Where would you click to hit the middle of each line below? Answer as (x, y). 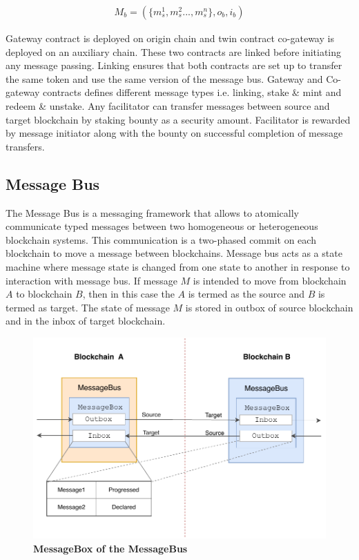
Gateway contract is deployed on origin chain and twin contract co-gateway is (170, 38)
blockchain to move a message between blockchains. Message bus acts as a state (174, 253)
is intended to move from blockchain (270, 280)
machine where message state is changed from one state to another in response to (178, 266)
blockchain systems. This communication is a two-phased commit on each (161, 239)
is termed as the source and (246, 294)
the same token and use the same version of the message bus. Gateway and (164, 78)
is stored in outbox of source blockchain (269, 307)
